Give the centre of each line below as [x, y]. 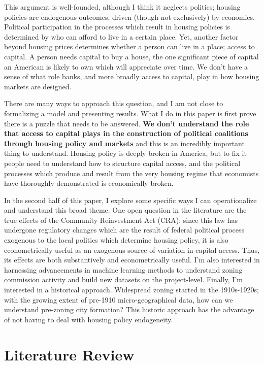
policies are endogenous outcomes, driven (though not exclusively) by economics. [129, 16]
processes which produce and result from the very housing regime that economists [131, 173]
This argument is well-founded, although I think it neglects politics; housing [122, 7]
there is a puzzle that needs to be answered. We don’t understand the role [127, 123]
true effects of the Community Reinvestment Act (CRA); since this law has [121, 220]
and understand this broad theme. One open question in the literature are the [125, 210]
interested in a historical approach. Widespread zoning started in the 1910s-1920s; [131, 290]
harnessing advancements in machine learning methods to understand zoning [123, 269]
